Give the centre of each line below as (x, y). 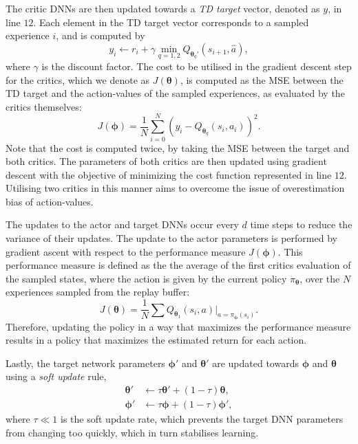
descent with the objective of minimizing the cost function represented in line (169, 174)
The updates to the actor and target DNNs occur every (122, 224)
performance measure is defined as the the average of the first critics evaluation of (178, 265)
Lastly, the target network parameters (85, 363)
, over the (320, 278)
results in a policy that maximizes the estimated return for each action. (156, 340)
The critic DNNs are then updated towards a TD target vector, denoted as (163, 8)
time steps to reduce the (301, 224)
